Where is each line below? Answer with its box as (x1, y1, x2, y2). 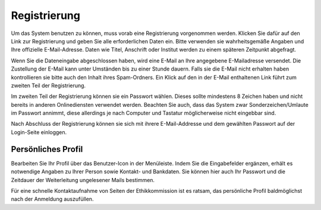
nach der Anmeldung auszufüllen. (11, 196, 94, 203)
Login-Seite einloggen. (11, 128, 67, 136)
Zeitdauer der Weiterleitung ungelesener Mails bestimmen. (11, 176, 155, 183)
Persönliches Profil (11, 144, 83, 154)
